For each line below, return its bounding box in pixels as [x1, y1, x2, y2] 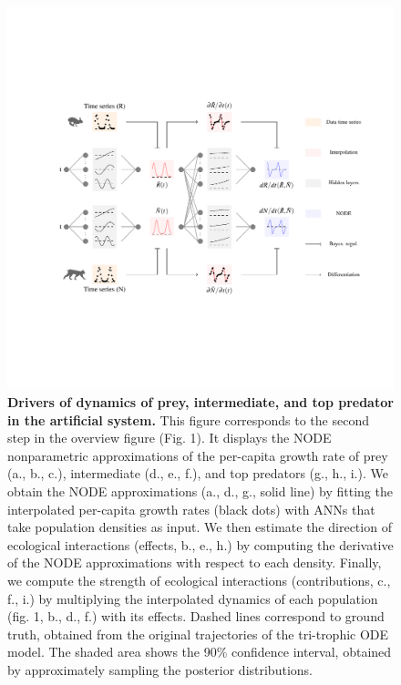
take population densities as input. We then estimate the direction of [7, 517, 392, 537]
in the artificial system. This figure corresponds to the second [7, 410, 369, 429]
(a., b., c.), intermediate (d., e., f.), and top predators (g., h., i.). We [7, 464, 388, 483]
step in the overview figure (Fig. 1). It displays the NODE [7, 428, 332, 447]
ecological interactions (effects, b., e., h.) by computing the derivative [7, 535, 394, 554]
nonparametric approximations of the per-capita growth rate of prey [7, 445, 388, 465]
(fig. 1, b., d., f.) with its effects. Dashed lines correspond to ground [7, 607, 385, 626]
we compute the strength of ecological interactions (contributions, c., [7, 570, 391, 589]
